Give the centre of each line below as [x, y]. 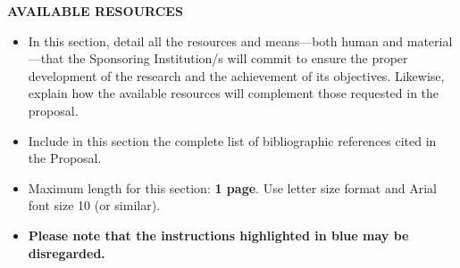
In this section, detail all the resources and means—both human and [216, 41]
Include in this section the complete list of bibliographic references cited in [232, 140]
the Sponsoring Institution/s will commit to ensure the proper [238, 58]
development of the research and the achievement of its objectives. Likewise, [236, 75]
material [430, 41]
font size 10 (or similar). [94, 205]
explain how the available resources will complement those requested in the [234, 93]
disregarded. [67, 252]
